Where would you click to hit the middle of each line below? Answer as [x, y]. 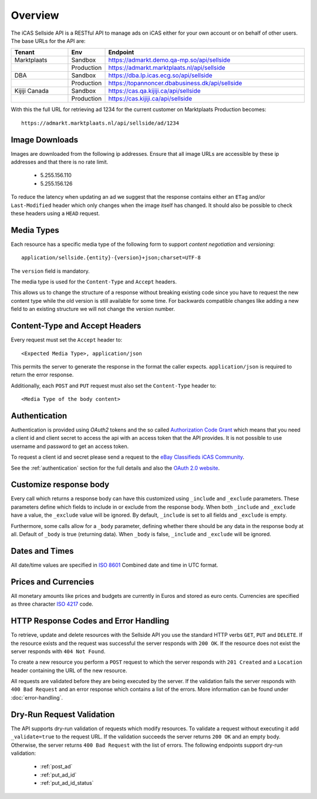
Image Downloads [45, 140]
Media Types [35, 230]
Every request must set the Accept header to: [67, 340]
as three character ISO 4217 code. [52, 604]
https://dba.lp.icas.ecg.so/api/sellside [160, 75]
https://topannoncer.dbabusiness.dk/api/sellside [175, 83]
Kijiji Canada [32, 91]
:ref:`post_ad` [56, 767]
